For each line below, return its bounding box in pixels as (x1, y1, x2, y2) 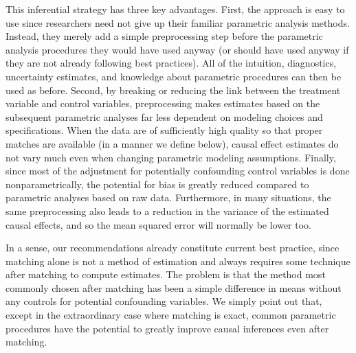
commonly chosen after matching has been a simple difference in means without (5, 280, 342, 295)
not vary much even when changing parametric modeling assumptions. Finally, (5, 150, 336, 164)
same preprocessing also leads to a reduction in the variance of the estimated (5, 203, 329, 218)
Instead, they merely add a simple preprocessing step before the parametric (5, 29, 323, 43)
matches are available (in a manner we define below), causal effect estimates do (5, 136, 339, 150)
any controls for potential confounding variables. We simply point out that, (5, 294, 322, 308)
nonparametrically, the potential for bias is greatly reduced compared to (5, 176, 309, 191)
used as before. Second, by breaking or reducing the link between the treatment (5, 82, 341, 97)
